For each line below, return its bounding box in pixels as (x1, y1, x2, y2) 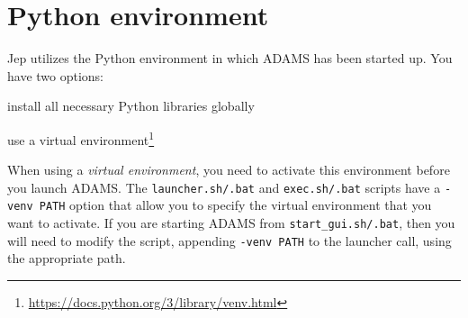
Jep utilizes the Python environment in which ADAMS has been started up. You (7, 49, 453, 68)
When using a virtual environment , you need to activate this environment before (7, 160, 450, 179)
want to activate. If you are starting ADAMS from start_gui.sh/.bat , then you (7, 214, 455, 232)
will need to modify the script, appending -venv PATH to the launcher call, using (7, 231, 452, 250)
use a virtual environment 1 (7, 127, 155, 149)
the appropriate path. (7, 249, 126, 268)
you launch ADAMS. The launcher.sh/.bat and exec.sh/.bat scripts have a (7, 177, 441, 196)
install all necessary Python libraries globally (7, 96, 255, 115)
